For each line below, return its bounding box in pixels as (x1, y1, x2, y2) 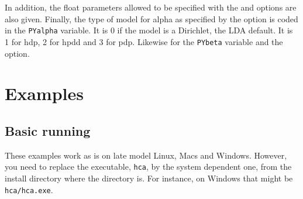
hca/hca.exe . (5, 183, 53, 195)
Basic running (5, 121, 91, 139)
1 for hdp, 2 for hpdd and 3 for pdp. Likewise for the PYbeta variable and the (5, 35, 283, 47)
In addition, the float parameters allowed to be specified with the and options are (5, 1, 297, 13)
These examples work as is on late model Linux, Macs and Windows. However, (5, 149, 287, 161)
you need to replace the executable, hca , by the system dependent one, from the (5, 160, 292, 173)
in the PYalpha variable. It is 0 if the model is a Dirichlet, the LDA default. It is (5, 24, 293, 36)
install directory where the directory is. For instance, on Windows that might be (5, 171, 293, 184)
